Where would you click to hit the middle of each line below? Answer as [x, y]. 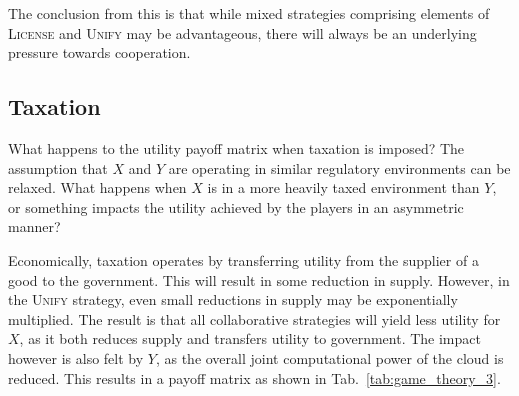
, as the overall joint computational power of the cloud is [329, 357]
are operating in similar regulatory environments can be [339, 167]
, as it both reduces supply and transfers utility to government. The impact [250, 338]
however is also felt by [76, 357]
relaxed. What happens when [97, 187]
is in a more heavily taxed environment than [343, 187]
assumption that [58, 167]
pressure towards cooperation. [99, 52]
